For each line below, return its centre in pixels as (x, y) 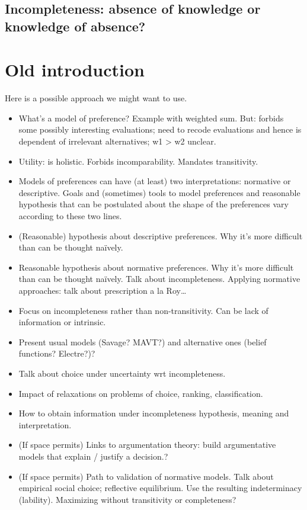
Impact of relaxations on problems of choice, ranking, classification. (141, 393)
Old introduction (75, 70)
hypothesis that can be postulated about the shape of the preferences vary (153, 204)
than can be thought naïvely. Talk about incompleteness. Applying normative (159, 279)
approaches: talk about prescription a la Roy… (103, 291)
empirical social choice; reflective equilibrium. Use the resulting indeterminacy (160, 488)
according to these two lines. (70, 216)
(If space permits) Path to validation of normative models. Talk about (146, 476)
